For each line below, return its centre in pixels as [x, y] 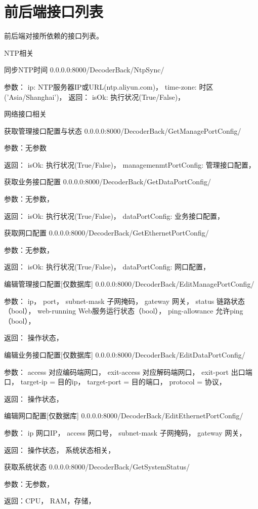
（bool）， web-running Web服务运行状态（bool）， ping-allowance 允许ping [124, 311]
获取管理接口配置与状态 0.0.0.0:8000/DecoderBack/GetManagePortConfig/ [123, 130]
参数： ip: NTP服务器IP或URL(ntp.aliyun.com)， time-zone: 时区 [109, 86]
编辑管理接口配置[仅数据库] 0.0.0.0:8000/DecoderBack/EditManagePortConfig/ [129, 284]
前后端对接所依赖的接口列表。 [54, 36]
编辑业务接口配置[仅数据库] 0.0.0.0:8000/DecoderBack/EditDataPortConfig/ [125, 355]
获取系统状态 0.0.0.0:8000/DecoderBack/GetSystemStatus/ [97, 467]
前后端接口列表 [54, 11]
